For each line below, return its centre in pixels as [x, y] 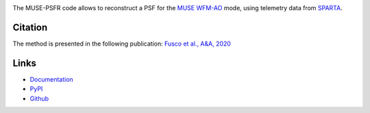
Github [39, 98]
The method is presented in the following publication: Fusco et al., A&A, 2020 [122, 44]
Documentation [51, 79]
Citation [30, 27]
